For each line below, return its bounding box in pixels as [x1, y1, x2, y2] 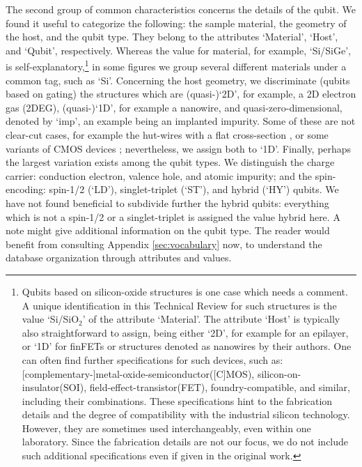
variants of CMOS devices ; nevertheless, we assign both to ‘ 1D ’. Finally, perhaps [6, 141, 352, 155]
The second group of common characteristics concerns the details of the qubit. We [6, 2, 356, 16]
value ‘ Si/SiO [22, 312, 79, 326]
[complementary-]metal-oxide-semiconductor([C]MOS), [22, 366, 255, 381]
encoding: [6, 182, 46, 197]
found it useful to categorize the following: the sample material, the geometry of [6, 15, 347, 30]
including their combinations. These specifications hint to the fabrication [22, 393, 333, 408]
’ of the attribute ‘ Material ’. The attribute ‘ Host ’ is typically [82, 312, 340, 326]
